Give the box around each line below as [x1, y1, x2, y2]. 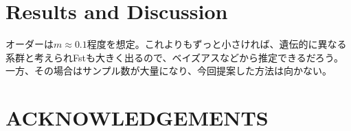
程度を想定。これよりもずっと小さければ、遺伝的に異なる [87, 37, 347, 51]
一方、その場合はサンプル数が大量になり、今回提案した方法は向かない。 [5, 63, 332, 78]
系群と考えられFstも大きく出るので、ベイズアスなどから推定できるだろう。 [5, 50, 343, 64]
